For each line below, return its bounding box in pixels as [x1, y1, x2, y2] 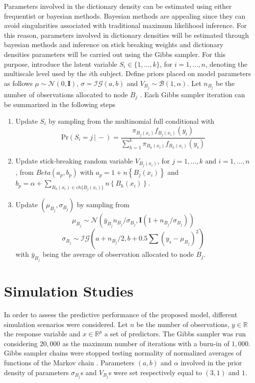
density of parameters [4, 367, 69, 377]
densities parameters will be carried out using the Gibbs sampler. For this [4, 49, 226, 59]
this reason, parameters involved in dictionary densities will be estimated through [4, 29, 249, 40]
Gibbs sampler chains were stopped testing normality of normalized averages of [4, 348, 242, 358]
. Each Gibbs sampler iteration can [140, 89, 245, 99]
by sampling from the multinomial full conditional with [49, 115, 215, 126]
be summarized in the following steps [4, 99, 115, 109]
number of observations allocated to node [4, 89, 128, 99]
